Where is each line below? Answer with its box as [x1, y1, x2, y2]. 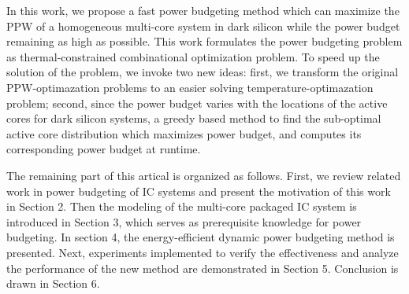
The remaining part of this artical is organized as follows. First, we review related [6, 167, 401, 183]
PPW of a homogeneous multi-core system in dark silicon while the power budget [6, 17, 400, 34]
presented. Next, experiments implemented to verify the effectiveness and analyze [6, 244, 399, 260]
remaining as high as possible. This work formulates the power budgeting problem [6, 33, 403, 50]
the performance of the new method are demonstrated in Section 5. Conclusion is [6, 259, 399, 276]
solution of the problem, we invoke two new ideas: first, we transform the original [6, 64, 399, 80]
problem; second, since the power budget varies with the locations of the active [6, 94, 388, 111]
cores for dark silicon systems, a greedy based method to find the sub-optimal [6, 110, 381, 127]
